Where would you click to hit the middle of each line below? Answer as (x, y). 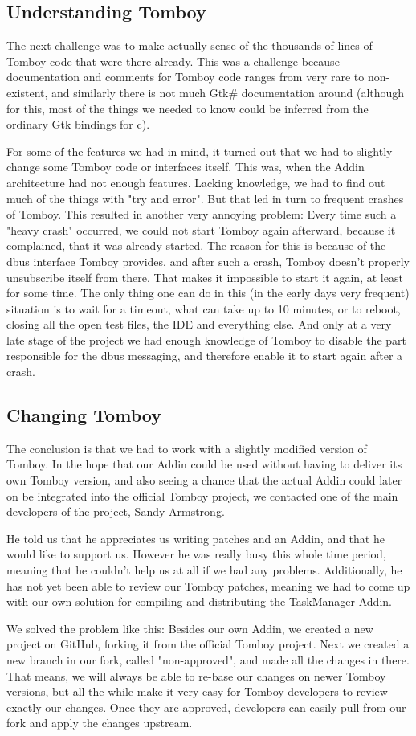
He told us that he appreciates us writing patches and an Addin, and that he (196, 538)
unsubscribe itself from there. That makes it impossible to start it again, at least (205, 277)
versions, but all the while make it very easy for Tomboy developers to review (197, 691)
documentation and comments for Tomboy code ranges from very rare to (186, 77)
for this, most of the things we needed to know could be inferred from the (188, 108)
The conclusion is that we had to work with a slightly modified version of (187, 448)
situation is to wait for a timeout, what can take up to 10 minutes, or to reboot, (204, 308)
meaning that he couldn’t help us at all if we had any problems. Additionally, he (204, 570)
